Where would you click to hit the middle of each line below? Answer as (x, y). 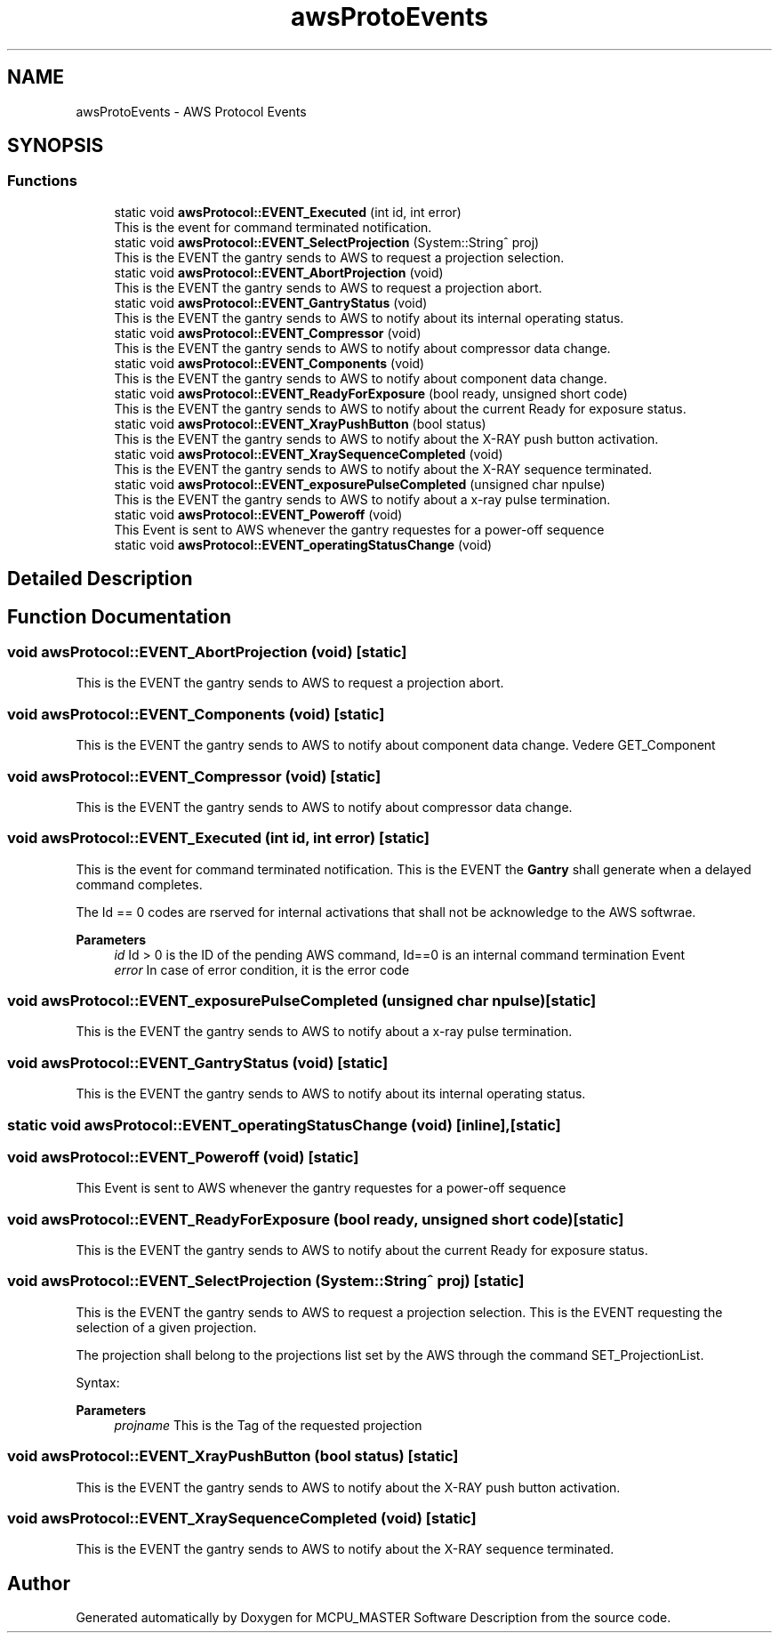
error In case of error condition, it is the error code (262, 969)
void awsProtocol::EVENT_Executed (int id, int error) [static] (218, 838)
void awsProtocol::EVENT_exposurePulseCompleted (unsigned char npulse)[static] (302, 1001)
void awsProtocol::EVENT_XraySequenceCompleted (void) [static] (242, 1518)
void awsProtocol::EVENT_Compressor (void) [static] (194, 776)
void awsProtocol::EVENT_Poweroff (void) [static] (183, 1157)
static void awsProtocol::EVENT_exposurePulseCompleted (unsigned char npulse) (360, 484)
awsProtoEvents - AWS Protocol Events (191, 111)
